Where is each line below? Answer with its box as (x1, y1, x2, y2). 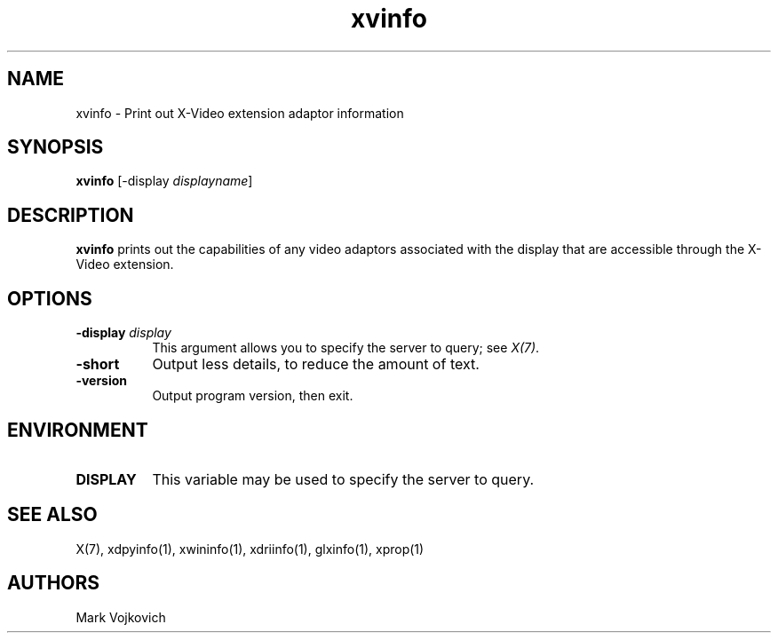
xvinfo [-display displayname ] (75, 173, 253, 189)
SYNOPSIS (7, 136, 104, 159)
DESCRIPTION (7, 203, 134, 226)
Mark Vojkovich (75, 609, 166, 625)
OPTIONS (7, 287, 92, 310)
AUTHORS (7, 572, 100, 595)
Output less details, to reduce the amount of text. (152, 355, 480, 374)
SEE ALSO (7, 503, 98, 526)
